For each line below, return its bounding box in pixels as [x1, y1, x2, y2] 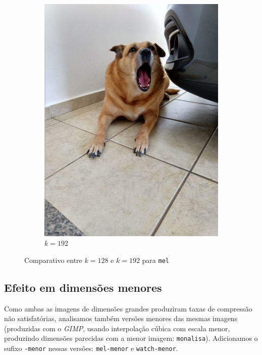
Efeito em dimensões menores [4, 279, 162, 295]
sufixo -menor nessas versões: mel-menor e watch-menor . [4, 343, 178, 353]
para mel [142, 254, 170, 265]
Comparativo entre [24, 254, 82, 265]
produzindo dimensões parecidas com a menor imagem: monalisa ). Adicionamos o [4, 333, 258, 343]
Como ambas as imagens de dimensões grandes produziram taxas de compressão [4, 303, 252, 314]
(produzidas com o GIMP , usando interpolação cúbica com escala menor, [4, 323, 230, 333]
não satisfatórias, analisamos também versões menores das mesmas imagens [4, 313, 238, 324]
